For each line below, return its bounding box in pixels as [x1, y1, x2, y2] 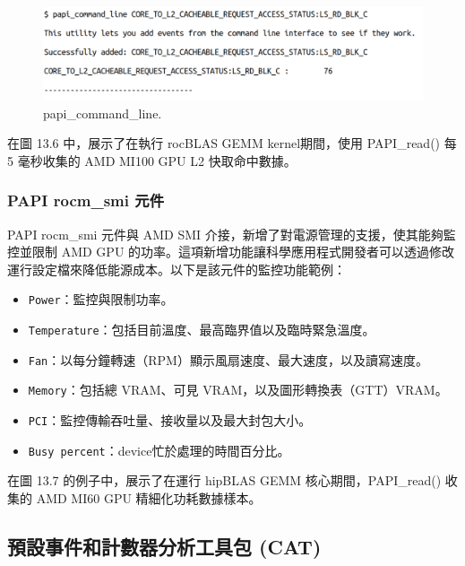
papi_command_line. [43, 103, 162, 122]
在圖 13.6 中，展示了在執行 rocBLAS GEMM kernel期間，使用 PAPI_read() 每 [7, 134, 457, 152]
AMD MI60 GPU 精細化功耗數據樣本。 [36, 488, 262, 507]
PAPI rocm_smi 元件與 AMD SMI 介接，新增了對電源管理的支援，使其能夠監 [7, 224, 456, 243]
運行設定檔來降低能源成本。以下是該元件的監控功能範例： [7, 259, 346, 278]
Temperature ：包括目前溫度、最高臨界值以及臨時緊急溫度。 [28, 319, 375, 338]
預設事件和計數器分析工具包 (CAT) [7, 532, 322, 560]
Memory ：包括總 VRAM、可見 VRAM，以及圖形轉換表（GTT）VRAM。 [28, 380, 448, 399]
